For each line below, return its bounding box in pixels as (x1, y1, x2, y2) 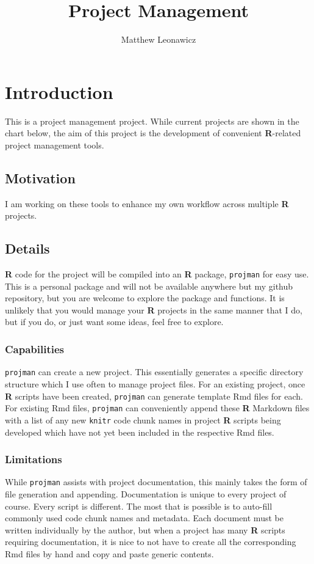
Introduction (5, 79, 113, 104)
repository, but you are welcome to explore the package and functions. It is (5, 291, 285, 304)
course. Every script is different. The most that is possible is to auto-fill (5, 499, 273, 512)
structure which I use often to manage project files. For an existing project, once (5, 377, 305, 390)
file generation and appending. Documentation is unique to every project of (5, 487, 287, 500)
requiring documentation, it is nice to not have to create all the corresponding (5, 535, 296, 548)
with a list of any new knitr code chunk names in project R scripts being (5, 413, 281, 426)
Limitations (5, 452, 62, 467)
